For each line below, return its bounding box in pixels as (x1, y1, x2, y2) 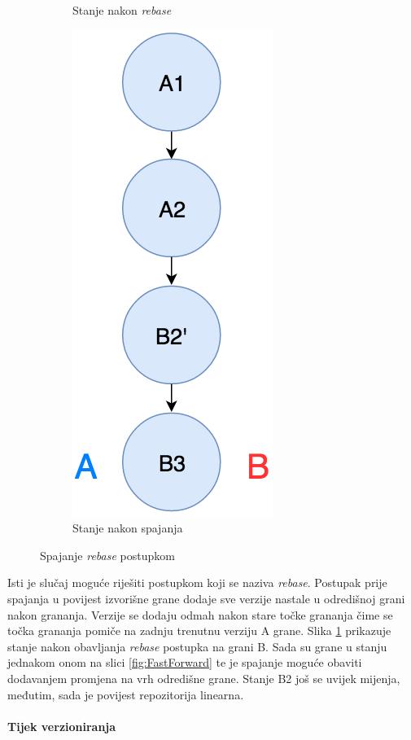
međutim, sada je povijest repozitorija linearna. (7, 685, 244, 703)
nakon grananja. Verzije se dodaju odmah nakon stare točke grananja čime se (7, 606, 393, 623)
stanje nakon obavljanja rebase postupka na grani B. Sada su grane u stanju (7, 637, 387, 655)
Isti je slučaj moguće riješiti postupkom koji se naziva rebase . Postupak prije (7, 574, 387, 591)
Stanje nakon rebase (72, 2, 172, 18)
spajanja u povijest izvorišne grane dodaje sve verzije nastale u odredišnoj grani (7, 589, 405, 606)
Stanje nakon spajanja (72, 519, 183, 536)
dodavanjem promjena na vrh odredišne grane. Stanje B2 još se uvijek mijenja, (7, 669, 400, 686)
